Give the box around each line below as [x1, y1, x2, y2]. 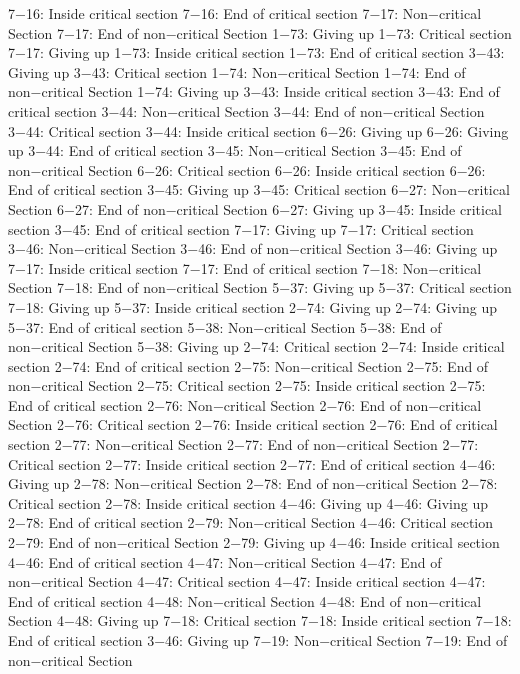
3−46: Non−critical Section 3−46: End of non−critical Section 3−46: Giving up [8, 238, 498, 259]
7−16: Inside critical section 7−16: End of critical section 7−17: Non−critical [8, 3, 482, 23]
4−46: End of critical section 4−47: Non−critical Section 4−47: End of [8, 551, 442, 572]
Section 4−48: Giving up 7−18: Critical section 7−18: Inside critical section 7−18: [8, 610, 512, 631]
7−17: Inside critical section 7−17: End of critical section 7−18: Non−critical [8, 257, 482, 278]
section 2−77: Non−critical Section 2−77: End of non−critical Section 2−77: [8, 434, 479, 455]
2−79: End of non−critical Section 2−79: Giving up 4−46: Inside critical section [8, 532, 500, 553]
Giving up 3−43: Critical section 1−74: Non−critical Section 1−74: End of [8, 61, 466, 82]
